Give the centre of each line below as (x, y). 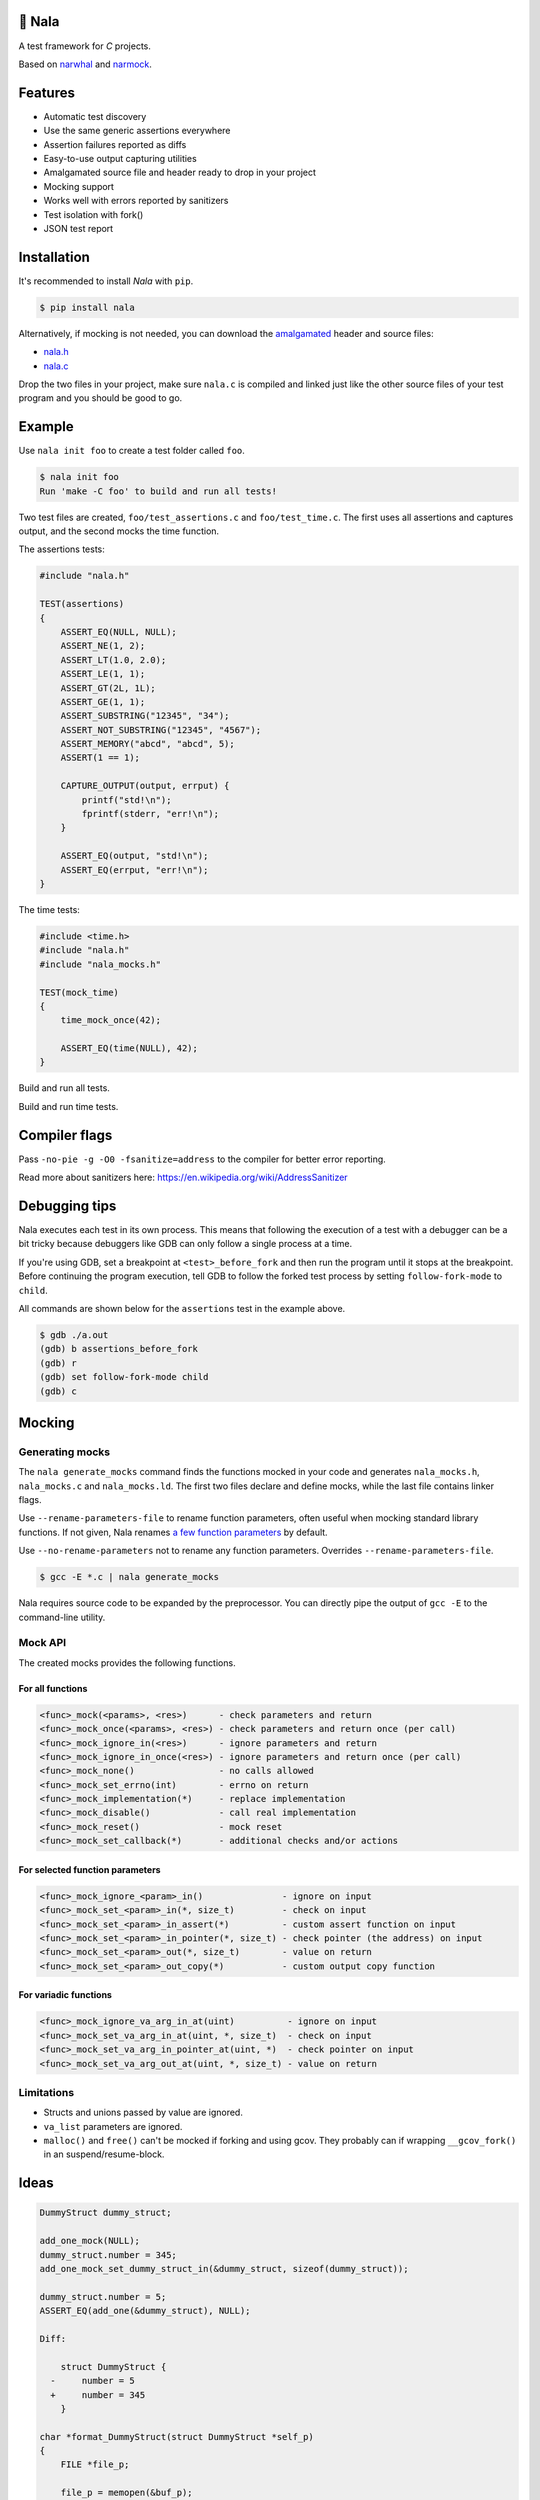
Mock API (42, 1643)
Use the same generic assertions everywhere (137, 131)
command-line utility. (62, 1617)
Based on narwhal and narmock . (85, 64)
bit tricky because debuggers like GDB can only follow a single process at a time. (185, 1244)
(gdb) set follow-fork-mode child (124, 1377)
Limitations (46, 2092)
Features (46, 92)
